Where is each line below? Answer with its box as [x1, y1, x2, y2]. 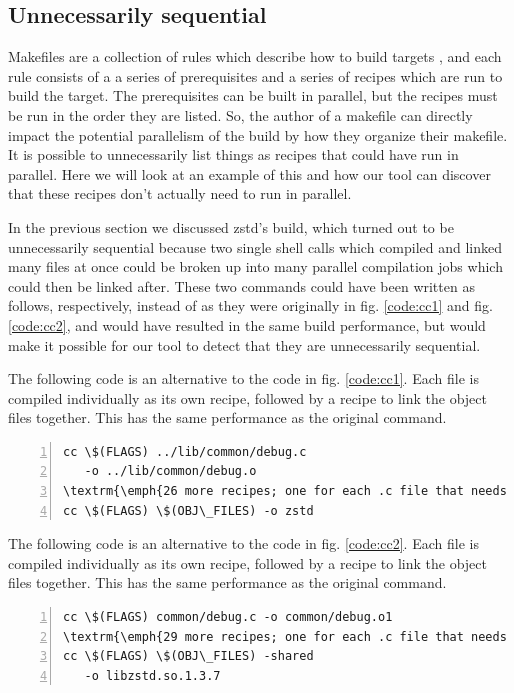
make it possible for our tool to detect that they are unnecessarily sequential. [8, 334, 481, 355]
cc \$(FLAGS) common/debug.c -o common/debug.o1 [63, 610, 393, 625]
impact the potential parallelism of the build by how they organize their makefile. [8, 124, 508, 145]
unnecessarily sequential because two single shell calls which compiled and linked [8, 236, 503, 257]
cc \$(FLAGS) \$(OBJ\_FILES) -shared [63, 649, 314, 664]
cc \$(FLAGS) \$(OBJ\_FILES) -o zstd [63, 503, 314, 518]
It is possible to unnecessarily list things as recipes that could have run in [8, 144, 459, 165]
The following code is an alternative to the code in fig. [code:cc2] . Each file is [8, 533, 479, 554]
